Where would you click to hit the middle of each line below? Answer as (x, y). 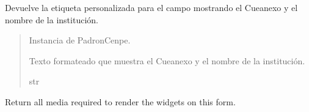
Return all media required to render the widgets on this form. (120, 101)
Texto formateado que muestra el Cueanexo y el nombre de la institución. (167, 60)
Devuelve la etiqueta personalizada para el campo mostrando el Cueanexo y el (151, 7)
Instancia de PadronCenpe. (80, 40)
